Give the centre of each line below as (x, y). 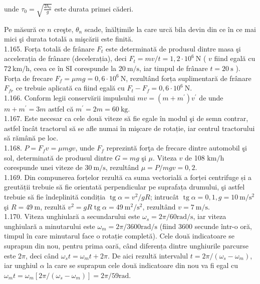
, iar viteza (210, 216)
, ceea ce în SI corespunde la (73, 68)
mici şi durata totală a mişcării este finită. (69, 39)
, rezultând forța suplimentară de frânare (189, 78)
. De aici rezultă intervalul (148, 255)
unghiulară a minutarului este (50, 226)
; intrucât (164, 197)
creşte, (64, 29)
